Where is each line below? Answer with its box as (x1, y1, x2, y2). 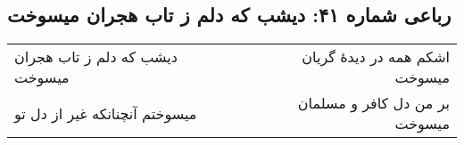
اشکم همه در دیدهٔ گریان (302, 46, 450, 68)
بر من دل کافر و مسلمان (297, 93, 450, 114)
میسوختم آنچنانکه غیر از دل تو (14, 102, 197, 124)
